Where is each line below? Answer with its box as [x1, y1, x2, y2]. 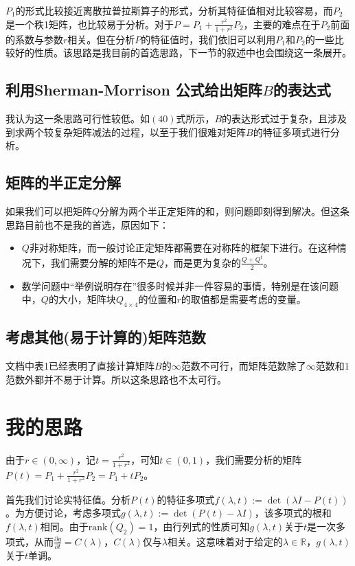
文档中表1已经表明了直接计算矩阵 [5, 359, 154, 373]
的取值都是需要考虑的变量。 [181, 292, 306, 306]
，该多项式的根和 [254, 506, 332, 520]
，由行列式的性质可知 [153, 519, 250, 533]
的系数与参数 [5, 32, 63, 46]
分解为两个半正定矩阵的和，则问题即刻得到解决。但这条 [100, 204, 350, 218]
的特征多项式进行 [253, 124, 330, 139]
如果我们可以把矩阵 [5, 204, 92, 218]
